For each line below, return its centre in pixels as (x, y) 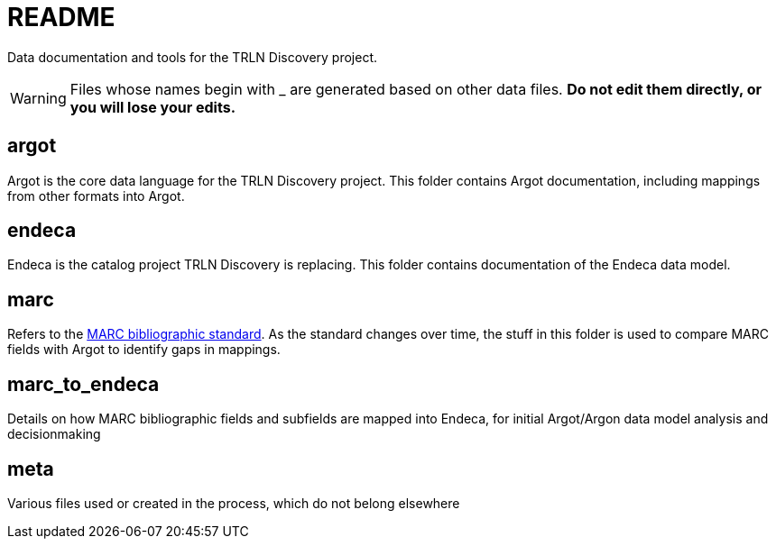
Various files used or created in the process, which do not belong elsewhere (234, 503)
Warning (38, 98)
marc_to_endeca (83, 384)
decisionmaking (54, 434)
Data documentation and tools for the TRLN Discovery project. (193, 57)
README (61, 17)
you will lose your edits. (152, 107)
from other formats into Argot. (96, 196)
